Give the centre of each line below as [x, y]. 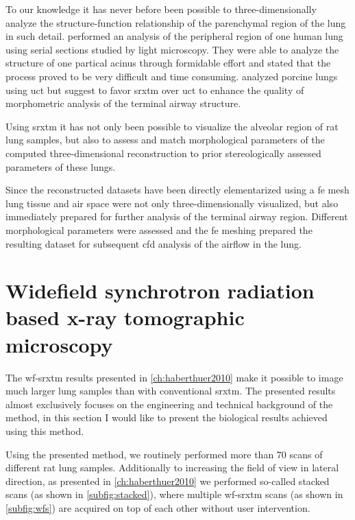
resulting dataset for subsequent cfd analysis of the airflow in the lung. [154, 243]
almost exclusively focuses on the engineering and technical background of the [169, 404]
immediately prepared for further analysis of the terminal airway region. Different [177, 216]
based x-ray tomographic [125, 317]
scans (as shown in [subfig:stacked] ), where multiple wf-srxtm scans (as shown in [174, 494]
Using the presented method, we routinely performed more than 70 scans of [164, 454]
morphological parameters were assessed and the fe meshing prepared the [159, 229]
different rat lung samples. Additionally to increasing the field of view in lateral [172, 468]
